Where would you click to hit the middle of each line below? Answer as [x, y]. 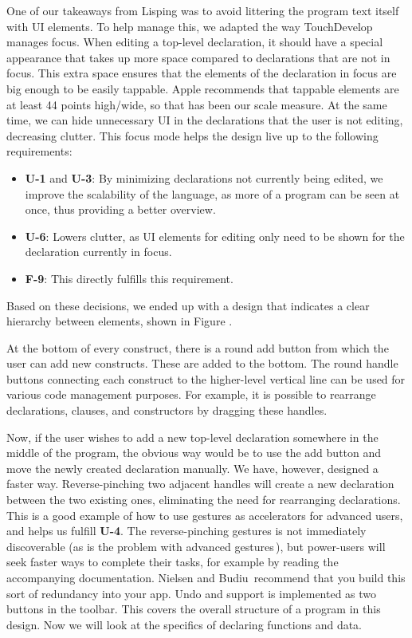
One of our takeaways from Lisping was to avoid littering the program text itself [203, 10]
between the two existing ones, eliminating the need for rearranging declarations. [204, 500]
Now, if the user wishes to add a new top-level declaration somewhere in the [192, 437]
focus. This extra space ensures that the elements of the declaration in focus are [202, 73]
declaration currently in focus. [98, 252]
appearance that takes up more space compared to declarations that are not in [198, 57]
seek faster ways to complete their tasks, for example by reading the [173, 562]
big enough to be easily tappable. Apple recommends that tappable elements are [203, 88]
